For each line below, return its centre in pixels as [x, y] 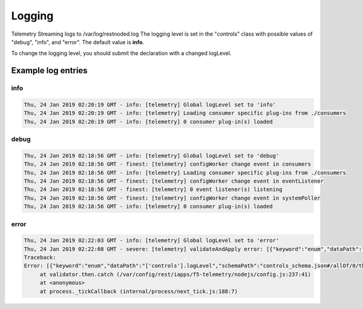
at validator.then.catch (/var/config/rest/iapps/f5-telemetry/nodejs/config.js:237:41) [175, 274]
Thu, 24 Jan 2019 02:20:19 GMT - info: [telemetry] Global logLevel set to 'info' [150, 105]
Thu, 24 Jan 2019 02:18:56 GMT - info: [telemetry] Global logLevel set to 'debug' [152, 155]
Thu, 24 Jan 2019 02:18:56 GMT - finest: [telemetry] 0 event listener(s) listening [153, 190]
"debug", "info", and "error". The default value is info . [78, 42]
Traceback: [40, 258]
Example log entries [49, 70]
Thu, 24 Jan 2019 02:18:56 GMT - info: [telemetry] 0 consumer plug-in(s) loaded [149, 207]
